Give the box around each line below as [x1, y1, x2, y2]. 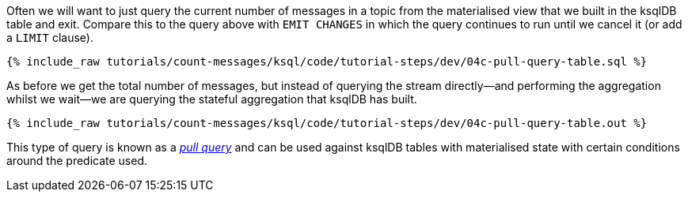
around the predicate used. [6, 154, 148, 167]
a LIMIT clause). [6, 31, 93, 44]
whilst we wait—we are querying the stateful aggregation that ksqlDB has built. [6, 92, 417, 106]
